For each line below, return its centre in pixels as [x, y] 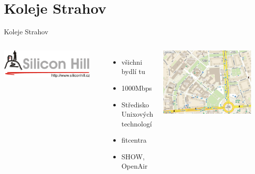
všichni [132, 62]
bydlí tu [133, 71]
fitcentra [134, 140]
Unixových [137, 114]
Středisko [135, 104]
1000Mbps [137, 87]
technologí [137, 123]
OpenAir [134, 166]
